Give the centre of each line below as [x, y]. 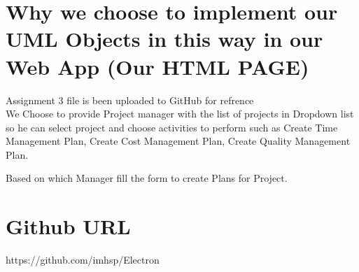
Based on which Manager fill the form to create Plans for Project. [147, 178]
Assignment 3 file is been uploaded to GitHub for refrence [130, 100]
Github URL [68, 226]
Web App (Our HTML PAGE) [157, 66]
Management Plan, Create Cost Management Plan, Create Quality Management [178, 141]
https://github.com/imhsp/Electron [83, 260]
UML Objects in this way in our [164, 39]
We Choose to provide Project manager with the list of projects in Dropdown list [180, 114]
